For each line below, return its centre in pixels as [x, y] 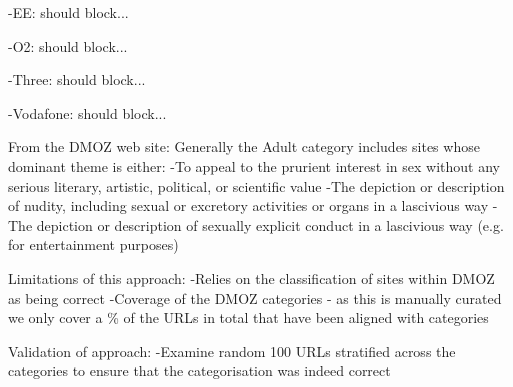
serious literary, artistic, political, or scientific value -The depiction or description [256, 185]
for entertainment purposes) [93, 244]
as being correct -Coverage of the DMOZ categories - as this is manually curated [255, 297]
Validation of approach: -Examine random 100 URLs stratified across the [232, 350]
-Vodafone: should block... [87, 112]
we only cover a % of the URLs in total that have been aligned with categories [248, 317]
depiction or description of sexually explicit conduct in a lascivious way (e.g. [270, 224]
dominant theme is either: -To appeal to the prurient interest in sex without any [254, 165]
